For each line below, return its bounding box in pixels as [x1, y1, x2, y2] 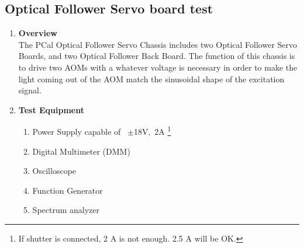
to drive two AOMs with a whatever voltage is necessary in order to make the [18, 61, 298, 73]
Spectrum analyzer [32, 204, 100, 216]
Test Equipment [18, 103, 84, 116]
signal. [18, 84, 42, 96]
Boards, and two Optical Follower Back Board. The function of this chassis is [18, 50, 295, 62]
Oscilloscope [32, 165, 77, 177]
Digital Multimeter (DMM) [32, 145, 130, 157]
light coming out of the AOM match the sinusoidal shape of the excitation [18, 72, 285, 85]
